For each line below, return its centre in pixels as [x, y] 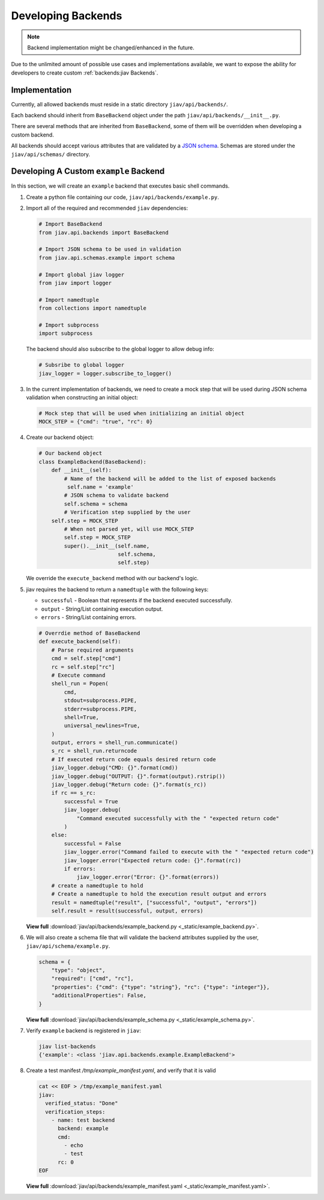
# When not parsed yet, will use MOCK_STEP [129, 529]
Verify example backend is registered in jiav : [83, 1030]
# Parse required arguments [93, 650]
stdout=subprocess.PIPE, [100, 701]
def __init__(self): [82, 470]
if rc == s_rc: [73, 793]
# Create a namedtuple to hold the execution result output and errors [159, 894]
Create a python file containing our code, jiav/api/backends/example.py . [122, 197]
